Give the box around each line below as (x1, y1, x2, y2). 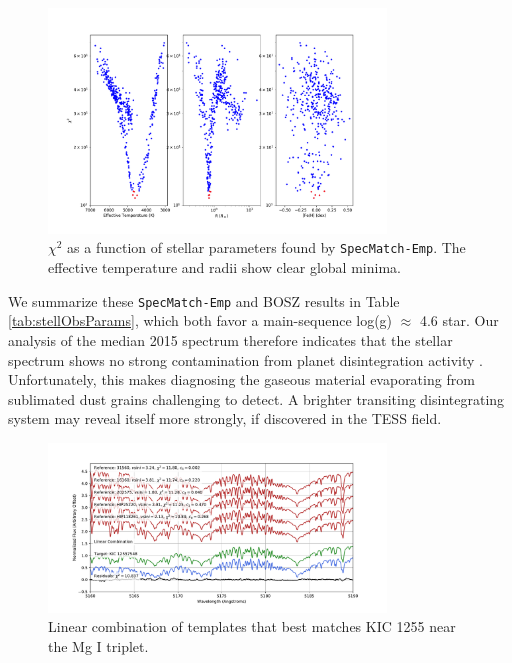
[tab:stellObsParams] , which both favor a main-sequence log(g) (8, 310, 393, 331)
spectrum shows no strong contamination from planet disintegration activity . (8, 349, 484, 370)
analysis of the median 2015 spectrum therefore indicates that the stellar (8, 329, 453, 350)
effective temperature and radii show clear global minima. (48, 257, 401, 278)
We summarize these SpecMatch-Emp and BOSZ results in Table (8, 290, 400, 311)
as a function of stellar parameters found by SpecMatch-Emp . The (67, 237, 466, 258)
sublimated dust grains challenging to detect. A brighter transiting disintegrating (8, 388, 505, 409)
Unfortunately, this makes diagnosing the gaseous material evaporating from (8, 369, 475, 390)
